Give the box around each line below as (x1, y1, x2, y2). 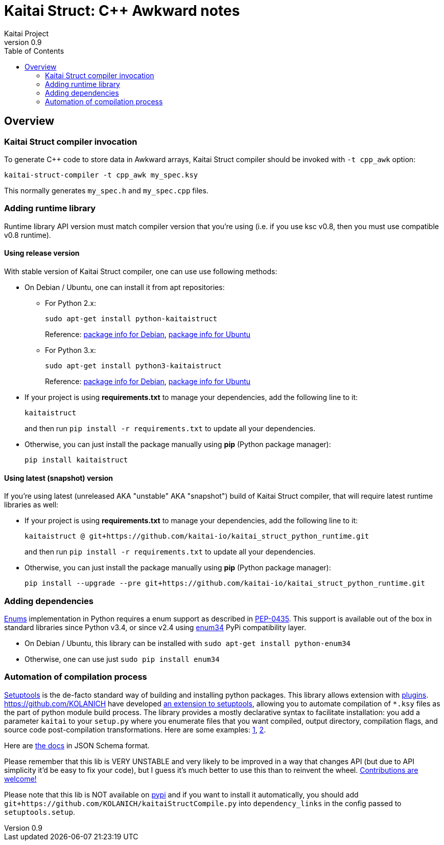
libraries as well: (4, 500, 59, 509)
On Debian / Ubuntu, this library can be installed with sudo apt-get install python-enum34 (25, 638, 351, 648)
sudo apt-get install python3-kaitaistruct (45, 361, 222, 370)
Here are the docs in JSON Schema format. (4, 741, 150, 750)
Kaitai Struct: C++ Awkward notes (4, 2, 240, 19)
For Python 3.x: (45, 345, 96, 354)
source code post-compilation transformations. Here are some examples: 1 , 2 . (4, 725, 266, 734)
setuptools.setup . (4, 807, 75, 816)
